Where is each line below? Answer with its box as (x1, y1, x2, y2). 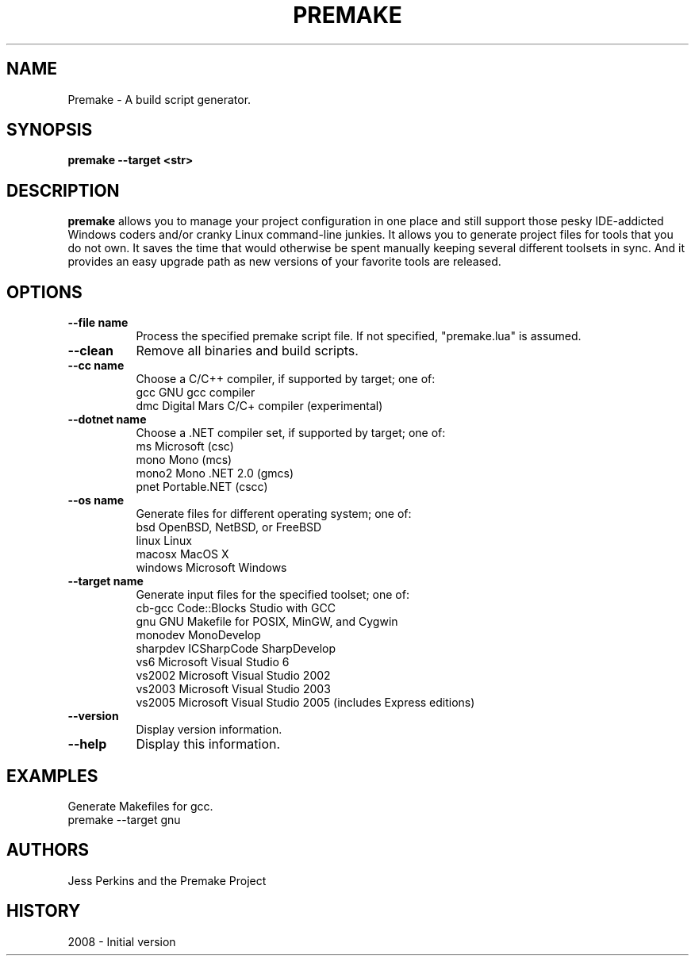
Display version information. (136, 722, 282, 737)
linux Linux (136, 534, 192, 548)
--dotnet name (67, 412, 147, 427)
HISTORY (6, 901, 81, 922)
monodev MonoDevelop (136, 628, 261, 642)
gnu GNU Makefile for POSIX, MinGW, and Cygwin (136, 615, 398, 629)
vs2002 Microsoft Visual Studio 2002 (136, 669, 331, 683)
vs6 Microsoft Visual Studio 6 (136, 655, 290, 669)
